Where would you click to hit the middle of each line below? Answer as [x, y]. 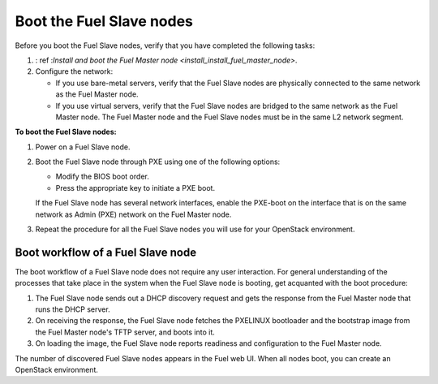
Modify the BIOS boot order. [102, 177]
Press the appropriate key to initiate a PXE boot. [135, 188]
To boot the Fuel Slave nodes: [66, 132]
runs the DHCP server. [73, 309]
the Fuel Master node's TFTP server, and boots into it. [125, 332]
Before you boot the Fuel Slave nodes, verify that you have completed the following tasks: [165, 45]
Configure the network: [74, 71]
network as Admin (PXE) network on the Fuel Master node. [133, 214]
